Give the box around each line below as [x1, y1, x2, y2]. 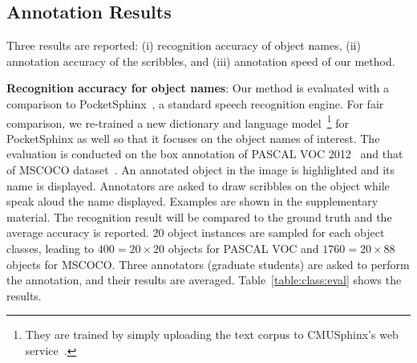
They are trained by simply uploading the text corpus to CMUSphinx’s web [25, 326, 399, 343]
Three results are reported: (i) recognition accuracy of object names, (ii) [6, 37, 361, 54]
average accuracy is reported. [6, 224, 149, 241]
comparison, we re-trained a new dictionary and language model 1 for [6, 112, 349, 131]
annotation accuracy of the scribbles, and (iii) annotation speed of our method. [6, 52, 395, 69]
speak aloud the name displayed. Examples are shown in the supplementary [6, 193, 379, 210]
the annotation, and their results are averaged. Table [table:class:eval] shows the [6, 271, 402, 288]
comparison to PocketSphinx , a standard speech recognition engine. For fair [6, 95, 384, 112]
